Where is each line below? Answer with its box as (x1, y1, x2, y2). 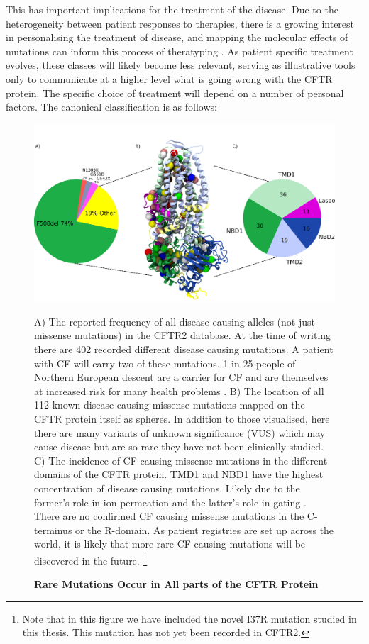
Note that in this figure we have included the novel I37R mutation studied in (22, 611, 357, 626)
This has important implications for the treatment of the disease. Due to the (6, 2, 338, 16)
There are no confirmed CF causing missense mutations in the (34, 509, 304, 523)
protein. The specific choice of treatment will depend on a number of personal (6, 85, 344, 100)
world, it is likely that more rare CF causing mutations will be (34, 536, 306, 551)
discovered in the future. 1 (34, 550, 148, 567)
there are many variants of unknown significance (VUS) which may (34, 425, 326, 440)
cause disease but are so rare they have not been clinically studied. (34, 439, 324, 454)
